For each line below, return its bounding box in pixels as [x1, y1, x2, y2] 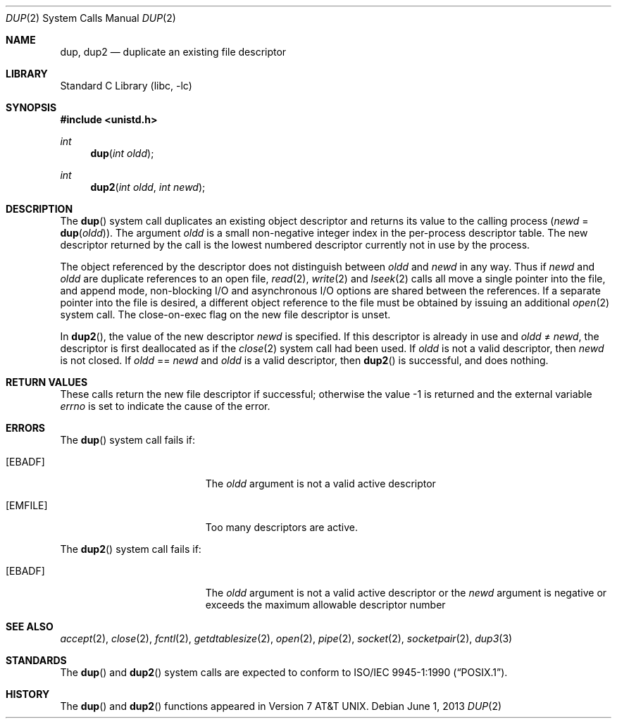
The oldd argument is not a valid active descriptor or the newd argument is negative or [205, 587, 607, 599]
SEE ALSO [6, 620, 54, 632]
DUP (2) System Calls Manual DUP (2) [6, 12, 176, 24]
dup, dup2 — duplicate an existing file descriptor [60, 46, 287, 58]
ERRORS [6, 422, 46, 434]
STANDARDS [6, 654, 67, 666]
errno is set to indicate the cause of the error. [60, 400, 270, 412]
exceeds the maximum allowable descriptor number [205, 599, 446, 611]
